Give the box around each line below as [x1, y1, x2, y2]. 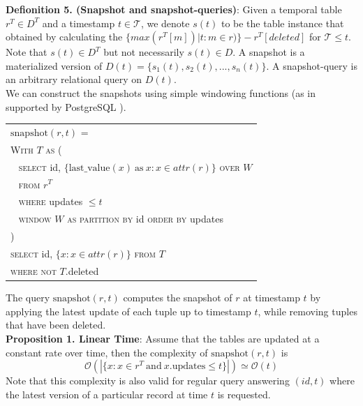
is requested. [217, 386, 271, 401]
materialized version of [6, 58, 103, 73]
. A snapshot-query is [266, 58, 358, 73]
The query [6, 290, 50, 305]
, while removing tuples [258, 303, 357, 318]
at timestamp [243, 290, 300, 305]
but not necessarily [103, 45, 184, 59]
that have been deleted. [6, 317, 106, 332]
